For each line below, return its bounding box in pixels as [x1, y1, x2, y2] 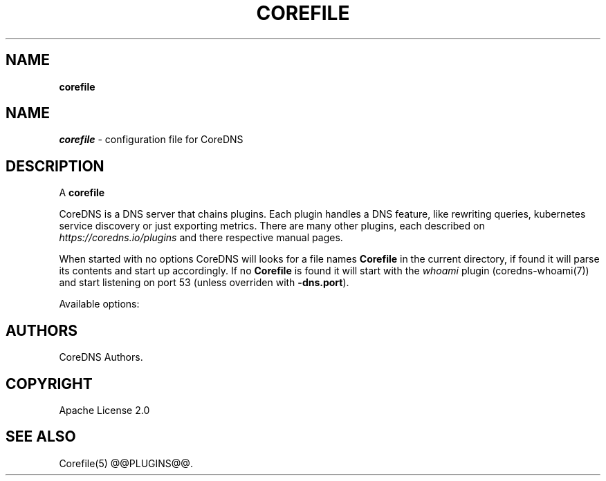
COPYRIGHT [6, 375, 93, 393]
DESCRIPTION [6, 157, 104, 175]
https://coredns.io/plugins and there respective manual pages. [59, 232, 343, 244]
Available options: [59, 298, 140, 310]
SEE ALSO [6, 428, 76, 446]
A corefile [59, 187, 105, 199]
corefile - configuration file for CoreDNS [59, 133, 244, 146]
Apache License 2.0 [59, 404, 150, 416]
